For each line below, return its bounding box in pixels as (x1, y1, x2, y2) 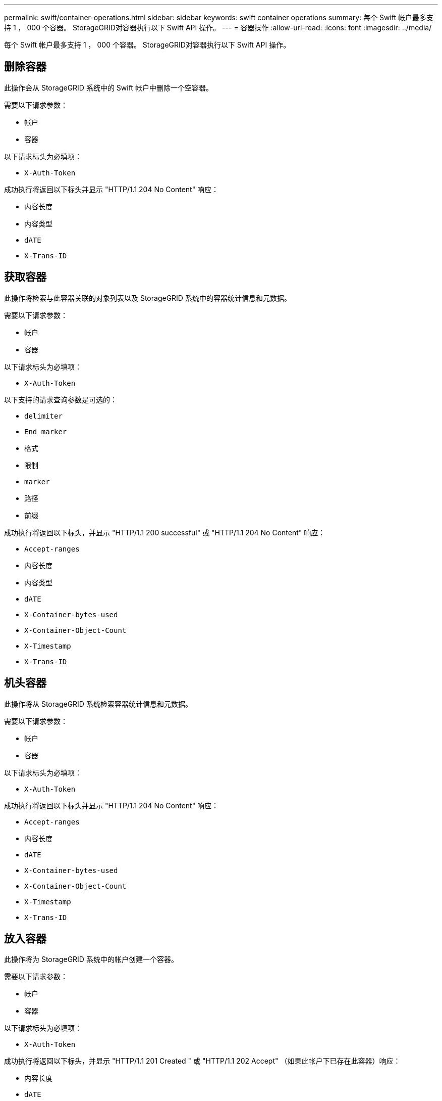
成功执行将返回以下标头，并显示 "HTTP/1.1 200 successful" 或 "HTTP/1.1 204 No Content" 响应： (4, 528, 325, 537)
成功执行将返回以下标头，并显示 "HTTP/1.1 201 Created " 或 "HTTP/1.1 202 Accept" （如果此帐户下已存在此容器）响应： (4, 1057, 401, 1066)
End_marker (24, 427, 67, 436)
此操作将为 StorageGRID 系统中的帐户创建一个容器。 (4, 955, 178, 964)
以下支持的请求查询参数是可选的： (4, 395, 117, 404)
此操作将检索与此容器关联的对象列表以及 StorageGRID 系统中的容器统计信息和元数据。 (4, 293, 291, 302)
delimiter (24, 411, 63, 420)
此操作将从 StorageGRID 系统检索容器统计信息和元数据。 (4, 699, 192, 708)
